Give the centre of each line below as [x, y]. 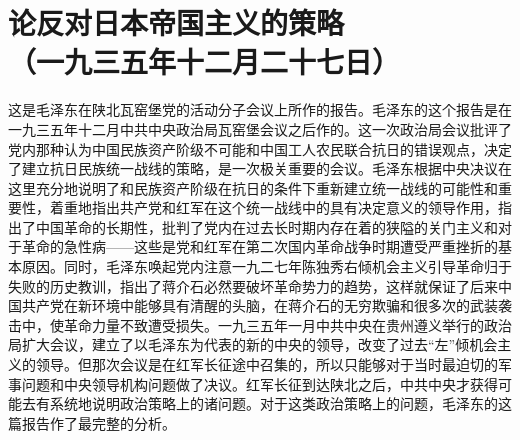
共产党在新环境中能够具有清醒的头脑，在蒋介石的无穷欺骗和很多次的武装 [259, 305]
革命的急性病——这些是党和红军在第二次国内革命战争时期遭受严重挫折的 [259, 246]
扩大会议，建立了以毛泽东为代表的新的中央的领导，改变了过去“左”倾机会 [259, 344]
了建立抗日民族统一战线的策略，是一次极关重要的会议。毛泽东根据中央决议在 [260, 168]
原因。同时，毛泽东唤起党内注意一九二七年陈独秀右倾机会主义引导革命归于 [266, 266]
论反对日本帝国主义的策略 [176, 22]
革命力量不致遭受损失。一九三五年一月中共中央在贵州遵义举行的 [273, 324]
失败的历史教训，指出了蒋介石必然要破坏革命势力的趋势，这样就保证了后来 [253, 285]
